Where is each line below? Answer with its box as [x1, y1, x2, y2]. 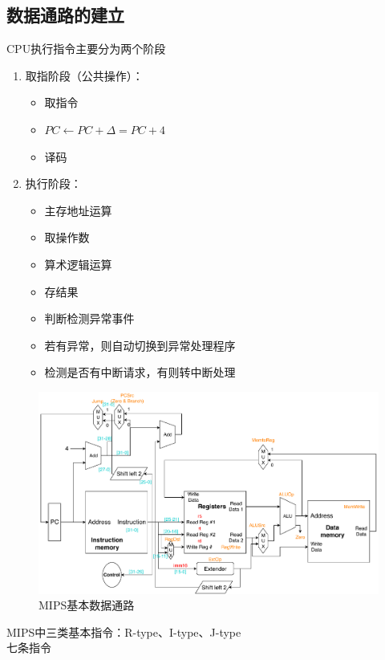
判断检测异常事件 [44, 310, 135, 327]
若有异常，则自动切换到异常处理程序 [44, 336, 236, 353]
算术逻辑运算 [44, 255, 112, 272]
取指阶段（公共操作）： [25, 67, 144, 84]
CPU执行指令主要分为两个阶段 [6, 40, 166, 57]
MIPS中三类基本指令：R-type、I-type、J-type [6, 623, 241, 640]
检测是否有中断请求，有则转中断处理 [44, 364, 236, 381]
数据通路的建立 [6, 2, 124, 27]
